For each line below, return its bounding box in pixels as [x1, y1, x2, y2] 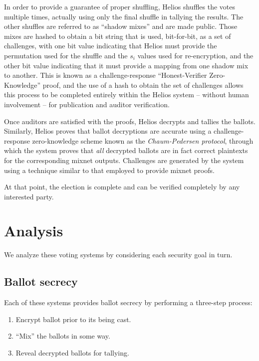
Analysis [4, 220, 63, 241]
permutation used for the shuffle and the [4, 50, 128, 60]
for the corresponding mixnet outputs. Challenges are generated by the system [4, 155, 244, 165]
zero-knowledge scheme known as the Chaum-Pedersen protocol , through [32, 135, 254, 146]
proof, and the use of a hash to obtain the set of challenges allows [42, 79, 244, 90]
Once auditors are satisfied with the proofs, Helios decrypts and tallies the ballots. [4, 116, 256, 126]
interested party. [4, 191, 54, 201]
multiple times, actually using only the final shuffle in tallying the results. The [4, 11, 244, 21]
